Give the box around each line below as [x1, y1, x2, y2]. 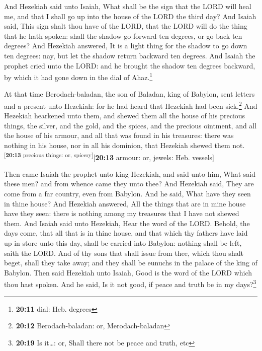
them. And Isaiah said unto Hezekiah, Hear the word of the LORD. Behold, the [4, 218, 250, 228]
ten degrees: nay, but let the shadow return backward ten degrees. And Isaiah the [4, 50, 255, 60]
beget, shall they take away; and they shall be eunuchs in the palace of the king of [4, 257, 257, 268]
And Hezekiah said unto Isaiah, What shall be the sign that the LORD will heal [4, 1, 251, 11]
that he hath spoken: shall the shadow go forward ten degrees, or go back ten [4, 30, 242, 41]
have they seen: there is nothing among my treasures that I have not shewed [4, 208, 239, 219]
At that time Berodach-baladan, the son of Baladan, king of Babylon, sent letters [4, 89, 255, 99]
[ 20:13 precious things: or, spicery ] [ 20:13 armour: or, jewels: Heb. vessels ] [4, 150, 215, 162]
